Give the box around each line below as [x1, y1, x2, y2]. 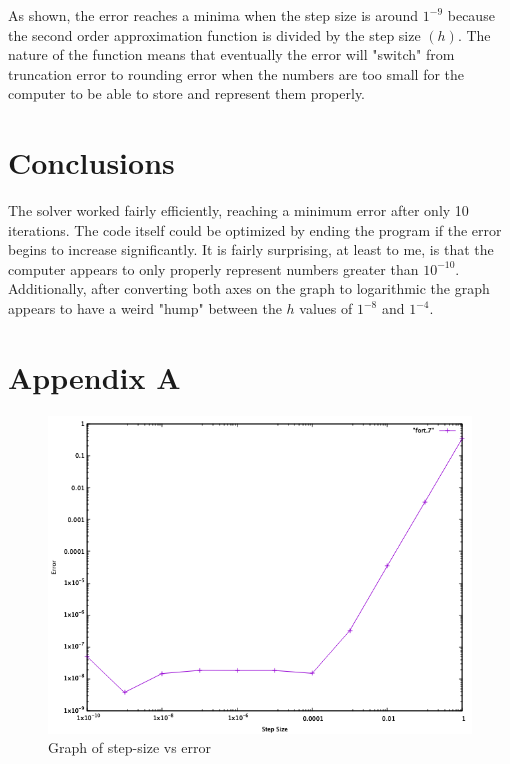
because [447, 5, 495, 25]
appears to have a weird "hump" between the [8, 298, 282, 319]
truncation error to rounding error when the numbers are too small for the [8, 63, 465, 84]
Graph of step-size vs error [48, 737, 212, 758]
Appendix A [8, 356, 181, 397]
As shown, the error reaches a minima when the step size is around [8, 5, 419, 25]
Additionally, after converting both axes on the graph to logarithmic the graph [8, 278, 490, 299]
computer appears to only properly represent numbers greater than [8, 258, 419, 279]
